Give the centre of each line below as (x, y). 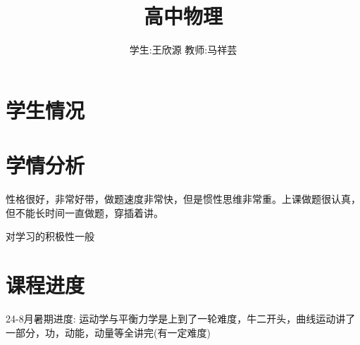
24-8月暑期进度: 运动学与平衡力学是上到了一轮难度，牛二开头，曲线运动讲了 (181, 318)
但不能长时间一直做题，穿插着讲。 (85, 212)
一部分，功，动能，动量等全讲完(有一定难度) (108, 332)
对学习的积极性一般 (50, 236)
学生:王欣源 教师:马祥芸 (183, 50)
